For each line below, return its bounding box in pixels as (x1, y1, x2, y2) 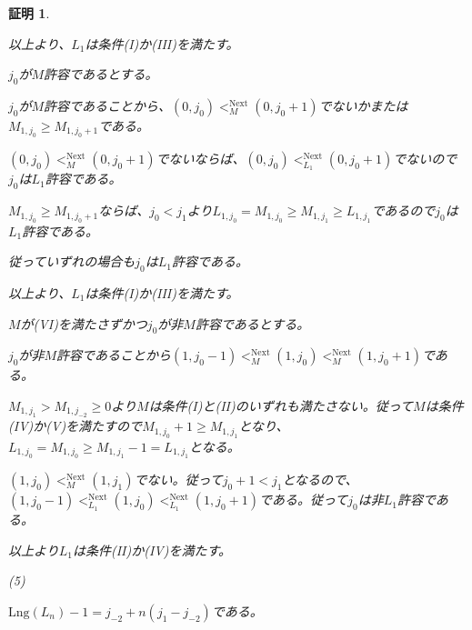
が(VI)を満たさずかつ (20, 314, 147, 333)
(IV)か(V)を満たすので (8, 416, 143, 435)
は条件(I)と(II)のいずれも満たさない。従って (148, 395, 414, 415)
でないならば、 (156, 149, 246, 168)
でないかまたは (318, 95, 408, 115)
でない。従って (134, 470, 223, 489)
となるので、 (282, 470, 358, 489)
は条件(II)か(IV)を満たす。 (72, 540, 232, 559)
